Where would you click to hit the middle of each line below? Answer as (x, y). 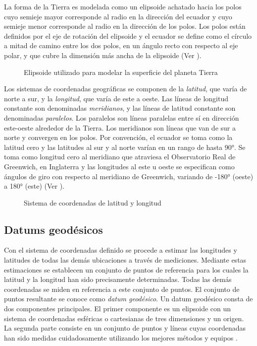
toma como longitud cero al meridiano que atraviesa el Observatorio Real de (120, 157)
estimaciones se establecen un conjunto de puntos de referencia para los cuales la (126, 269)
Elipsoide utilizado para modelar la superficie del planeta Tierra (121, 72)
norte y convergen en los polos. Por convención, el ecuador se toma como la (118, 137)
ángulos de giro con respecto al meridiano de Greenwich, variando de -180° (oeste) (129, 176)
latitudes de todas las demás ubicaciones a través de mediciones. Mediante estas (125, 260)
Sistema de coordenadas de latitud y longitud (93, 202)
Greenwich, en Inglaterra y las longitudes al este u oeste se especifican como (119, 166)
